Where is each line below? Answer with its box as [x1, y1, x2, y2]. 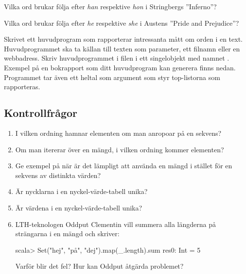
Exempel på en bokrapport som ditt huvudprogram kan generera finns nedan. [4, 62, 236, 72]
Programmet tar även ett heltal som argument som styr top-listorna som [4, 72, 220, 82]
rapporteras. [4, 81, 40, 92]
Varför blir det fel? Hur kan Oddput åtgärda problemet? [15, 261, 184, 271]
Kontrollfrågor [4, 105, 78, 120]
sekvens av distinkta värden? [15, 170, 101, 180]
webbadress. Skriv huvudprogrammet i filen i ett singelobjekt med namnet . [4, 53, 229, 63]
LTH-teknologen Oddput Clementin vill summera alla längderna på [15, 219, 216, 229]
